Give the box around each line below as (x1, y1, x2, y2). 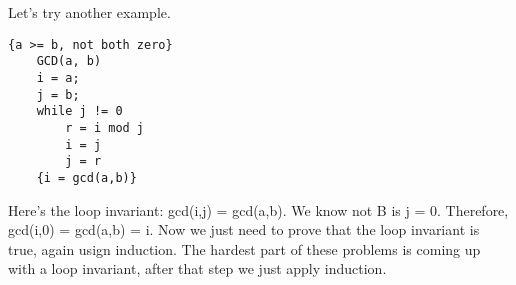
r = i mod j (65, 120, 145, 135)
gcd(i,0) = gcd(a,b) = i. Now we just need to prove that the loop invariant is (8, 219, 480, 240)
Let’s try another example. (8, 2, 171, 22)
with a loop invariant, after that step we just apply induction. (8, 258, 387, 279)
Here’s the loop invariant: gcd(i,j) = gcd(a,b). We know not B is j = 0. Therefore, (8, 199, 509, 220)
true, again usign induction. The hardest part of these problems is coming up (8, 238, 481, 259)
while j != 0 (36, 104, 123, 119)
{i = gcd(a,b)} (36, 170, 137, 185)
